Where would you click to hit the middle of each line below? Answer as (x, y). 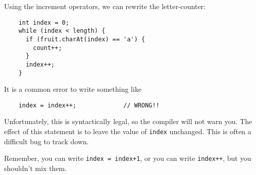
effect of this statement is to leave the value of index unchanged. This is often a (128, 131)
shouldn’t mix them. (36, 168)
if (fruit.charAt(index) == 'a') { (85, 39)
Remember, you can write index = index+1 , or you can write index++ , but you (128, 158)
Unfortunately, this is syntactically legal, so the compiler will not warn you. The (128, 121)
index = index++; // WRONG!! (89, 105)
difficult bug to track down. (46, 141)
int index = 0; (44, 22)
